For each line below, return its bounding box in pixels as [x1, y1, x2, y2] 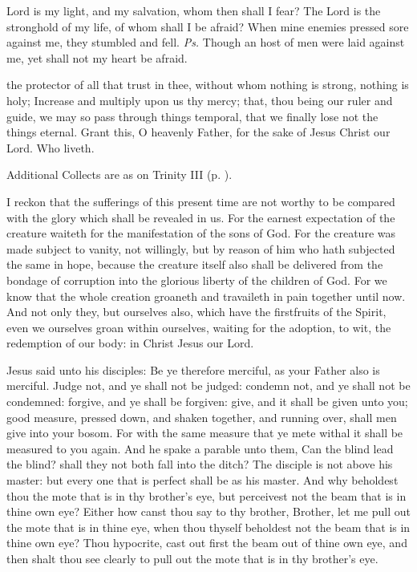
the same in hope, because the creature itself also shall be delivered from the [6, 256, 383, 273]
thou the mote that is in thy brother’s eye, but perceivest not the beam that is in [6, 487, 407, 504]
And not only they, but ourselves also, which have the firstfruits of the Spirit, [6, 303, 387, 320]
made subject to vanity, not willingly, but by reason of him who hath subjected [6, 240, 395, 257]
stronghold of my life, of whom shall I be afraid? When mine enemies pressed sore [6, 18, 409, 34]
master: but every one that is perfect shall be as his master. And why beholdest [6, 472, 399, 489]
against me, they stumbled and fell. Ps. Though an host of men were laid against [6, 34, 405, 51]
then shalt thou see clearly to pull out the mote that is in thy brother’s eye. [6, 550, 379, 566]
